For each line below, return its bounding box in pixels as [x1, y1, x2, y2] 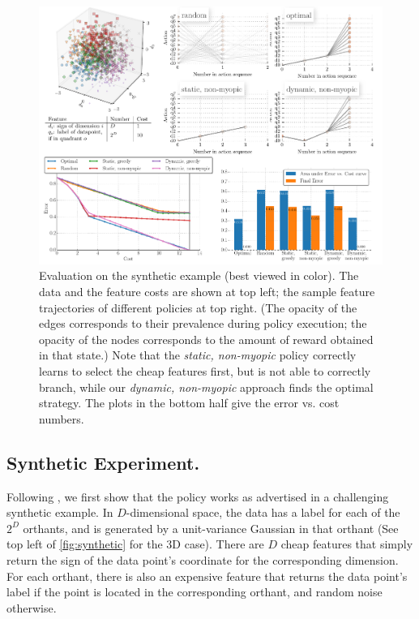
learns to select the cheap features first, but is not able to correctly [39, 363, 371, 380]
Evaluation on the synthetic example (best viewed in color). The [39, 267, 359, 284]
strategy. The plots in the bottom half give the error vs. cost [39, 394, 340, 411]
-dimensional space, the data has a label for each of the [126, 504, 400, 521]
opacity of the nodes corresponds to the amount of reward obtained [39, 330, 374, 347]
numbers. [39, 410, 84, 427]
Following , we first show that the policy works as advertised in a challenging [6, 488, 389, 505]
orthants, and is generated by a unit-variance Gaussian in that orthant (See [23, 519, 399, 536]
